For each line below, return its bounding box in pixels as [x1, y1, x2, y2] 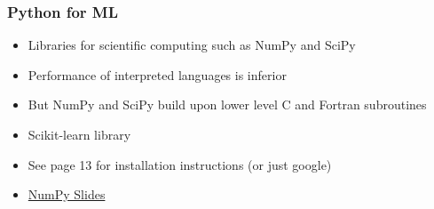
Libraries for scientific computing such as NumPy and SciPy [28, 36, 356, 54]
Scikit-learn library [28, 125, 131, 143]
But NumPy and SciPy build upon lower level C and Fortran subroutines [28, 95, 427, 114]
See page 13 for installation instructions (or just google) [28, 155, 332, 173]
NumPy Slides [28, 185, 106, 204]
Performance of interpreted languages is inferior [28, 65, 287, 84]
